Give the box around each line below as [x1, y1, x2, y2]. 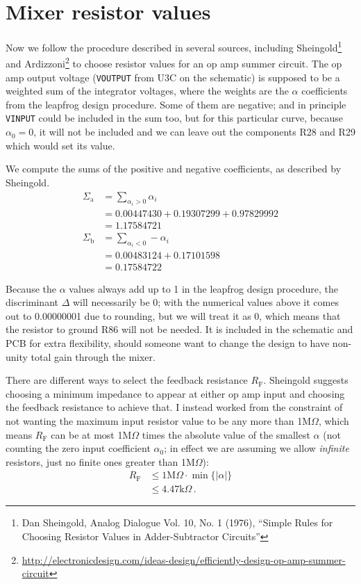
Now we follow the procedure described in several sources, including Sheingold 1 [6, 38, 342, 54]
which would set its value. [6, 138, 115, 152]
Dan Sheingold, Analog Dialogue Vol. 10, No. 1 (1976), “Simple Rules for [22, 515, 333, 530]
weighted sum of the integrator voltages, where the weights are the [6, 83, 289, 98]
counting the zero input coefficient [6, 441, 151, 455]
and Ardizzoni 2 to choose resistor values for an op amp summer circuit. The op [6, 54, 342, 71]
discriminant [6, 295, 58, 309]
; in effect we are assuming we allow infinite [164, 441, 349, 455]
